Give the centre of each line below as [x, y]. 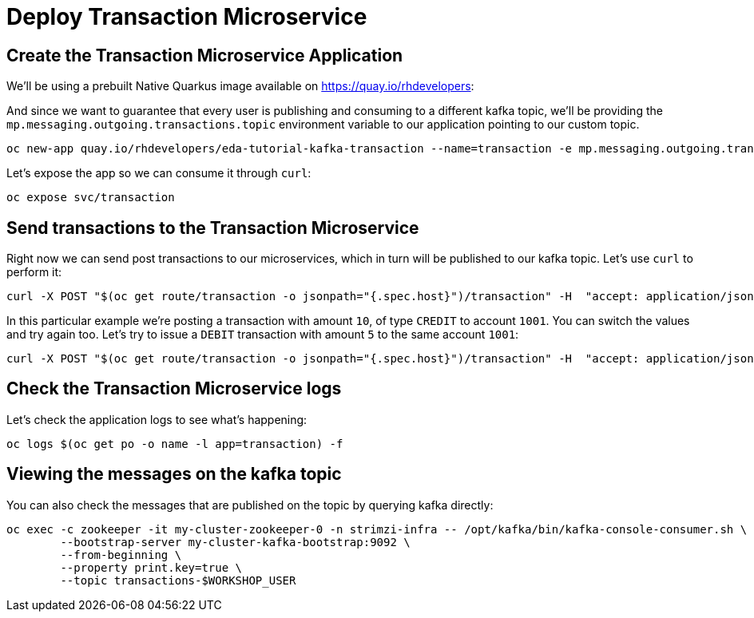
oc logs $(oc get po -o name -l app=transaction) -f [175, 444]
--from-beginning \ [121, 555]
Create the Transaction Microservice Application [205, 55]
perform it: [34, 272]
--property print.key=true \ [151, 567]
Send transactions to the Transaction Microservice [213, 228]
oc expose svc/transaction [91, 198]
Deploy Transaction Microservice [187, 17]
